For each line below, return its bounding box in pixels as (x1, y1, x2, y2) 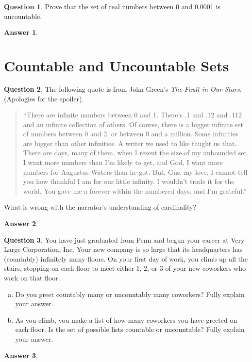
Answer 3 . (4, 350, 38, 360)
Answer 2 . (4, 218, 38, 229)
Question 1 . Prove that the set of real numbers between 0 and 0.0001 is (4, 1, 220, 11)
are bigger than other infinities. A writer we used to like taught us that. (23, 138, 237, 148)
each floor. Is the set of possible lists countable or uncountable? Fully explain (15, 324, 245, 334)
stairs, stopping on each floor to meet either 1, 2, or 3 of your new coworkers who (4, 263, 246, 273)
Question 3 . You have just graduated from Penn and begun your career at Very (4, 234, 245, 245)
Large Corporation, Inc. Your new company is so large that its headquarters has (4, 244, 243, 254)
